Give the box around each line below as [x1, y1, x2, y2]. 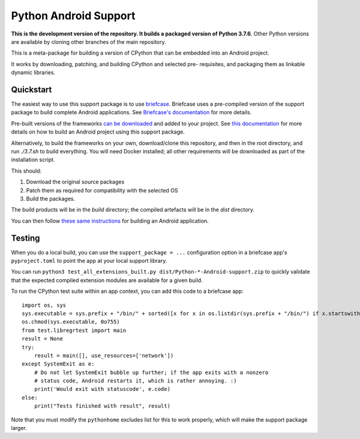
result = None [22, 336, 63, 342]
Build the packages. [26, 195, 75, 202]
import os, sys [22, 301, 67, 309]
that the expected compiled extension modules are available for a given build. [11, 277, 203, 284]
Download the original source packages [26, 178, 125, 186]
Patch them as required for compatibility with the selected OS [26, 186, 178, 194]
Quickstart [11, 84, 52, 94]
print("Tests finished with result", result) [34, 403, 171, 410]
